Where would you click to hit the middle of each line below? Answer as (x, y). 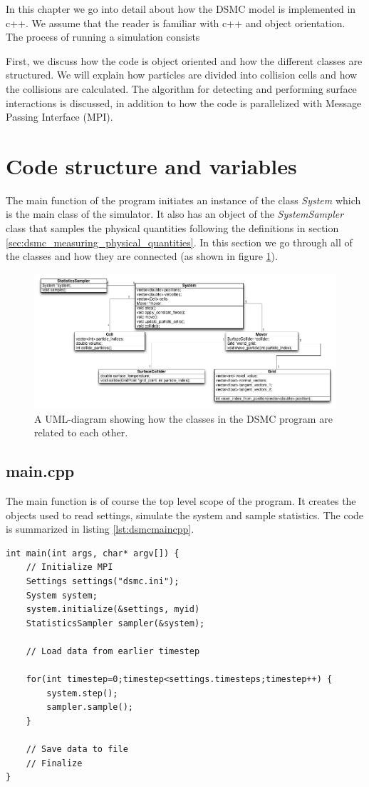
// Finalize (54, 763)
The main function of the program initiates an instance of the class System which (183, 200)
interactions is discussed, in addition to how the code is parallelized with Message (184, 102)
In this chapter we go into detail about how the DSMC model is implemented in (181, 9)
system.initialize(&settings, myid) (113, 610)
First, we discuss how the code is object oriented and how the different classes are (184, 60)
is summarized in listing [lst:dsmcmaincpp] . (100, 529)
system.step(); (82, 693)
